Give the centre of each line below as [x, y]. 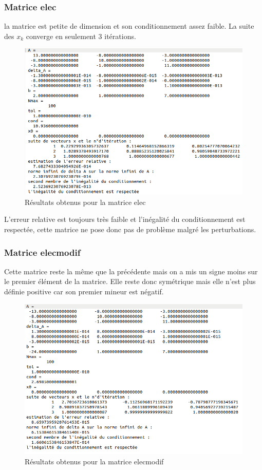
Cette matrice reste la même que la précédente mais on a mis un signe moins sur [131, 271]
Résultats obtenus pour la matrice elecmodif [94, 461]
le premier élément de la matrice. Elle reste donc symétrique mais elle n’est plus [130, 281]
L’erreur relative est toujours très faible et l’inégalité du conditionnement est [125, 219]
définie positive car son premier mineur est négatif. [84, 292]
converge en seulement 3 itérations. [81, 36]
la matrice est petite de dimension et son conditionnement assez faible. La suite [129, 26]
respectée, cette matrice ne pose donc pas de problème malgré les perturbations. [130, 229]
